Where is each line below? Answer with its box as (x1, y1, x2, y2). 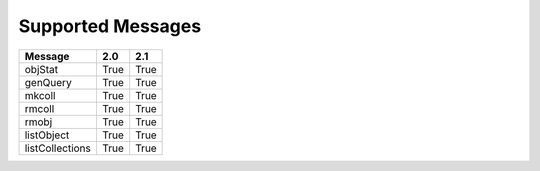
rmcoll (24, 101, 55, 115)
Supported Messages (18, 15, 202, 37)
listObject (24, 128, 70, 142)
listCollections (24, 141, 92, 155)
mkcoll (24, 88, 56, 102)
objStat (24, 62, 59, 76)
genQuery (24, 75, 72, 89)
